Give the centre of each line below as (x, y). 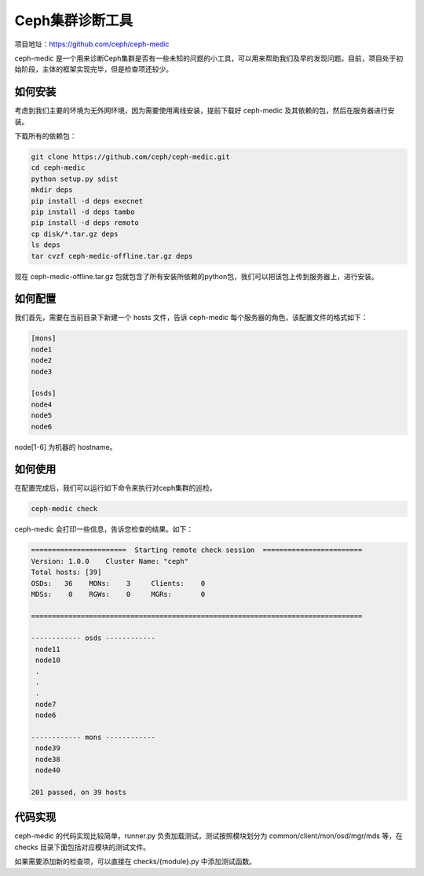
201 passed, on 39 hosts (79, 792)
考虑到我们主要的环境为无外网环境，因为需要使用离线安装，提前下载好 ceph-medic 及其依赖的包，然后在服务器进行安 (205, 111)
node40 (48, 770)
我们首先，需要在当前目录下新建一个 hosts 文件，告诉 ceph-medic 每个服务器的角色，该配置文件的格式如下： (191, 318)
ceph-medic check (64, 509)
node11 (48, 649)
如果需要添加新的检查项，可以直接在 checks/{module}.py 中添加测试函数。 (135, 862)
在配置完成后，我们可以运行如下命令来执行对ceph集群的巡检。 (116, 488)
